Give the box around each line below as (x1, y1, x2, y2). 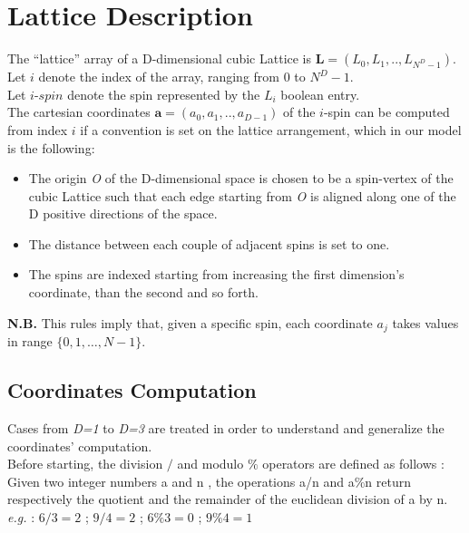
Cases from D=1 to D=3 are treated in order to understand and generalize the (7, 418, 445, 437)
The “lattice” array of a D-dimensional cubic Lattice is (7, 49, 312, 68)
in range (7, 332, 53, 351)
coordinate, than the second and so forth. (28, 283, 259, 302)
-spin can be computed (323, 102, 450, 121)
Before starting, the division (7, 454, 163, 473)
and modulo (177, 454, 244, 473)
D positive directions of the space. (28, 204, 218, 223)
